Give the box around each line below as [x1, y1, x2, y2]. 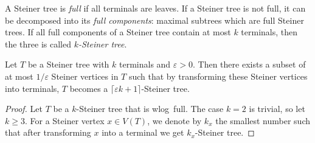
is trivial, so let [249, 102, 305, 115]
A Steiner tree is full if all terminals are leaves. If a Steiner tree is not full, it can [5, 2, 306, 14]
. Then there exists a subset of [193, 58, 306, 71]
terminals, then [241, 26, 298, 38]
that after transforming [5, 126, 91, 139]
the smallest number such [215, 114, 311, 127]
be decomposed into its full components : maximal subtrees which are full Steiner [5, 13, 304, 26]
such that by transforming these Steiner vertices [128, 69, 308, 82]
